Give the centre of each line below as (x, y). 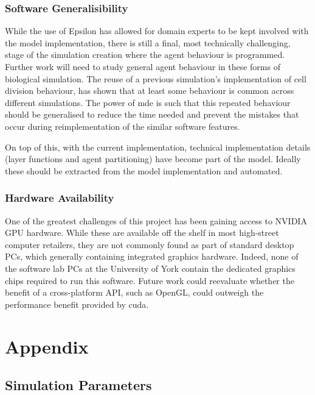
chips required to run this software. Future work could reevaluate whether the (150, 280)
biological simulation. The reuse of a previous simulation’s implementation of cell (156, 78)
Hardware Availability (60, 198)
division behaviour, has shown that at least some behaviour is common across (150, 91)
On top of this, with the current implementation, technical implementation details (158, 147)
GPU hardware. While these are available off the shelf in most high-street (142, 233)
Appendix (47, 346)
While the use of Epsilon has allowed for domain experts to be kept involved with (157, 31)
